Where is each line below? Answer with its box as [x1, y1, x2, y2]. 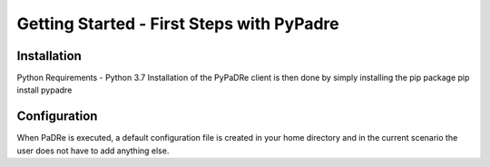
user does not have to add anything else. [16, 145, 170, 156]
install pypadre [16, 84, 73, 95]
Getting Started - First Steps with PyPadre [16, 14, 339, 34]
